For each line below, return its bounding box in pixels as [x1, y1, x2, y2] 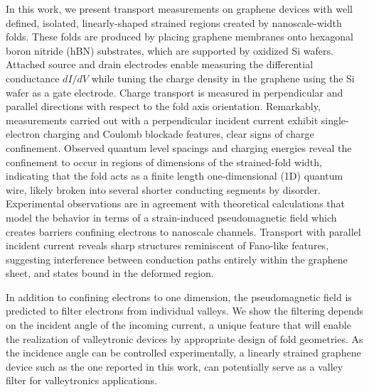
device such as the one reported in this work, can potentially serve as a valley [6, 359, 343, 374]
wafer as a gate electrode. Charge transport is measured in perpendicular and [6, 85, 343, 99]
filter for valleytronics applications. [6, 373, 158, 388]
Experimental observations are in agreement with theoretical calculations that [6, 196, 346, 211]
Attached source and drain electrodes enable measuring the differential [6, 57, 314, 72]
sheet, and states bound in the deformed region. [6, 266, 214, 281]
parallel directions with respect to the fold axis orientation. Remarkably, [6, 99, 321, 114]
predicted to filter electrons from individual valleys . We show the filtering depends [6, 303, 363, 318]
